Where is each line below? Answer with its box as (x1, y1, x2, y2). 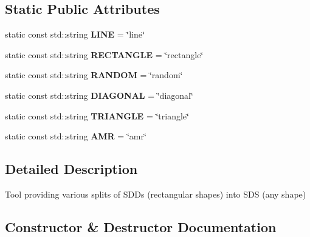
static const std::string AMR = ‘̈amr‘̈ (5, 130, 146, 142)
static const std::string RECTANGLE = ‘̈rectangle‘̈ (5, 48, 204, 61)
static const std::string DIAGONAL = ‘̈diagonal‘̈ (5, 88, 193, 101)
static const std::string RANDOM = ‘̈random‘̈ (5, 68, 183, 81)
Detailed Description (5, 159, 138, 178)
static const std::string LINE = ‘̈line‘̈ (5, 28, 145, 41)
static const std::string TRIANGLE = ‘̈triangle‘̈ (5, 109, 189, 122)
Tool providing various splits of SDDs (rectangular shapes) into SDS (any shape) (5, 187, 306, 200)
